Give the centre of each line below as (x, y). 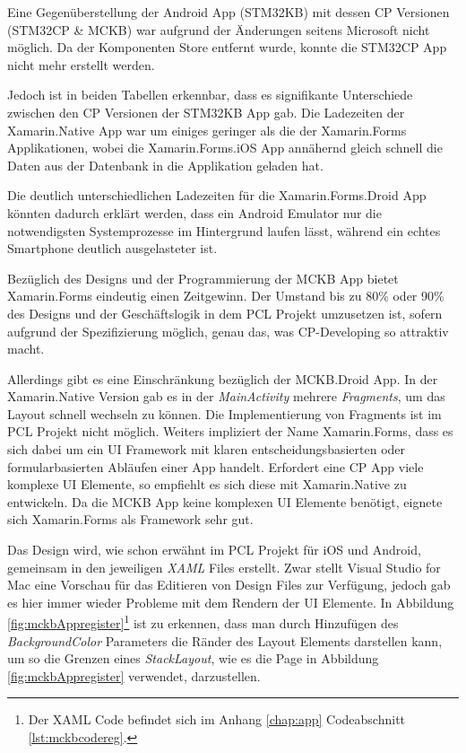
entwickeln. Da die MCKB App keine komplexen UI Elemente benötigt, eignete (225, 501)
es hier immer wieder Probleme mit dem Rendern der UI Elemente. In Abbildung (231, 602)
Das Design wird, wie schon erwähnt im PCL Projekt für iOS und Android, (214, 550)
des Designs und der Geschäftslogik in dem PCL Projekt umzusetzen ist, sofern (225, 313)
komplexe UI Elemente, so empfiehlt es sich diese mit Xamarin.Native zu (207, 484)
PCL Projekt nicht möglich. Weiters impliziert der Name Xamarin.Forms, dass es (230, 431)
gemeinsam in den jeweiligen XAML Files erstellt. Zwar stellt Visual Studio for (224, 567)
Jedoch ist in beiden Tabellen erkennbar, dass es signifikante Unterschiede (210, 95)
